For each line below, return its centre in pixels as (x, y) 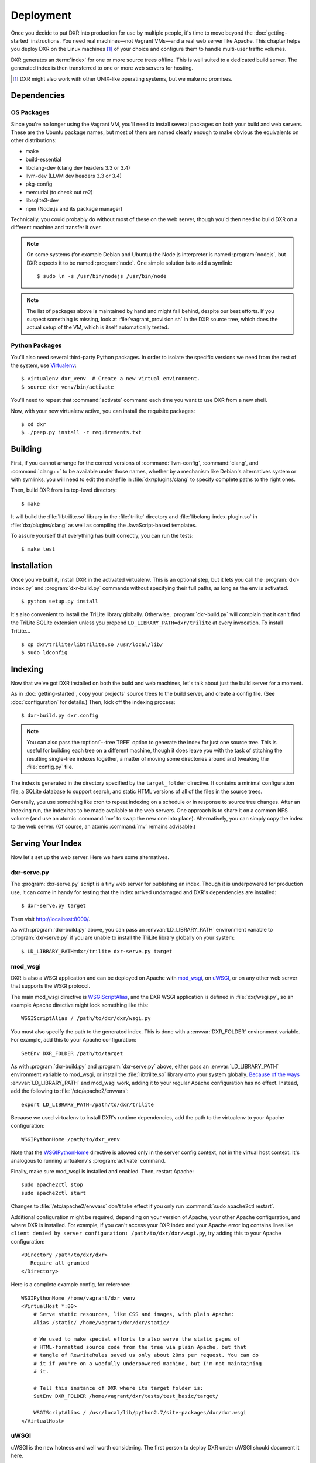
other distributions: (34, 140)
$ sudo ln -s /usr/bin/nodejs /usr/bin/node (102, 276)
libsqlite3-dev (42, 200)
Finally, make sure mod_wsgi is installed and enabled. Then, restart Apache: (102, 1171)
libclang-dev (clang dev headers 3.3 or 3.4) (78, 167)
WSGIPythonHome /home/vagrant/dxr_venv (78, 1298)
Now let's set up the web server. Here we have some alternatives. (90, 857)
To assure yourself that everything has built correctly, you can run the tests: (102, 535)
